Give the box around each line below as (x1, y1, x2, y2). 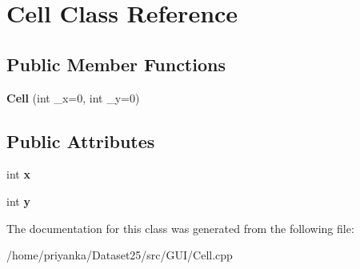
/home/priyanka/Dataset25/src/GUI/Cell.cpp (6, 247, 233, 263)
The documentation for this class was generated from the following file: (6, 219, 354, 236)
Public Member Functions (6, 51, 226, 76)
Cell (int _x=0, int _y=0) (6, 89, 140, 106)
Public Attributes (6, 128, 155, 153)
